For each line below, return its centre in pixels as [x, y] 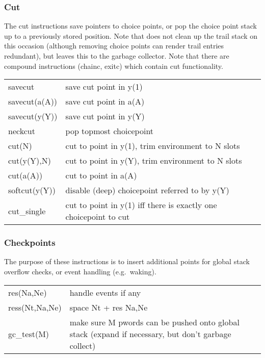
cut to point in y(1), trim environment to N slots [153, 146]
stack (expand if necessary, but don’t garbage [150, 334]
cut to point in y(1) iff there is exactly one [141, 205]
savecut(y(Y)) [33, 116]
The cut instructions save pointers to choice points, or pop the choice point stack [130, 26]
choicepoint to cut [98, 217]
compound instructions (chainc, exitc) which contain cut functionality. [114, 66]
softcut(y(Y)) [32, 190]
